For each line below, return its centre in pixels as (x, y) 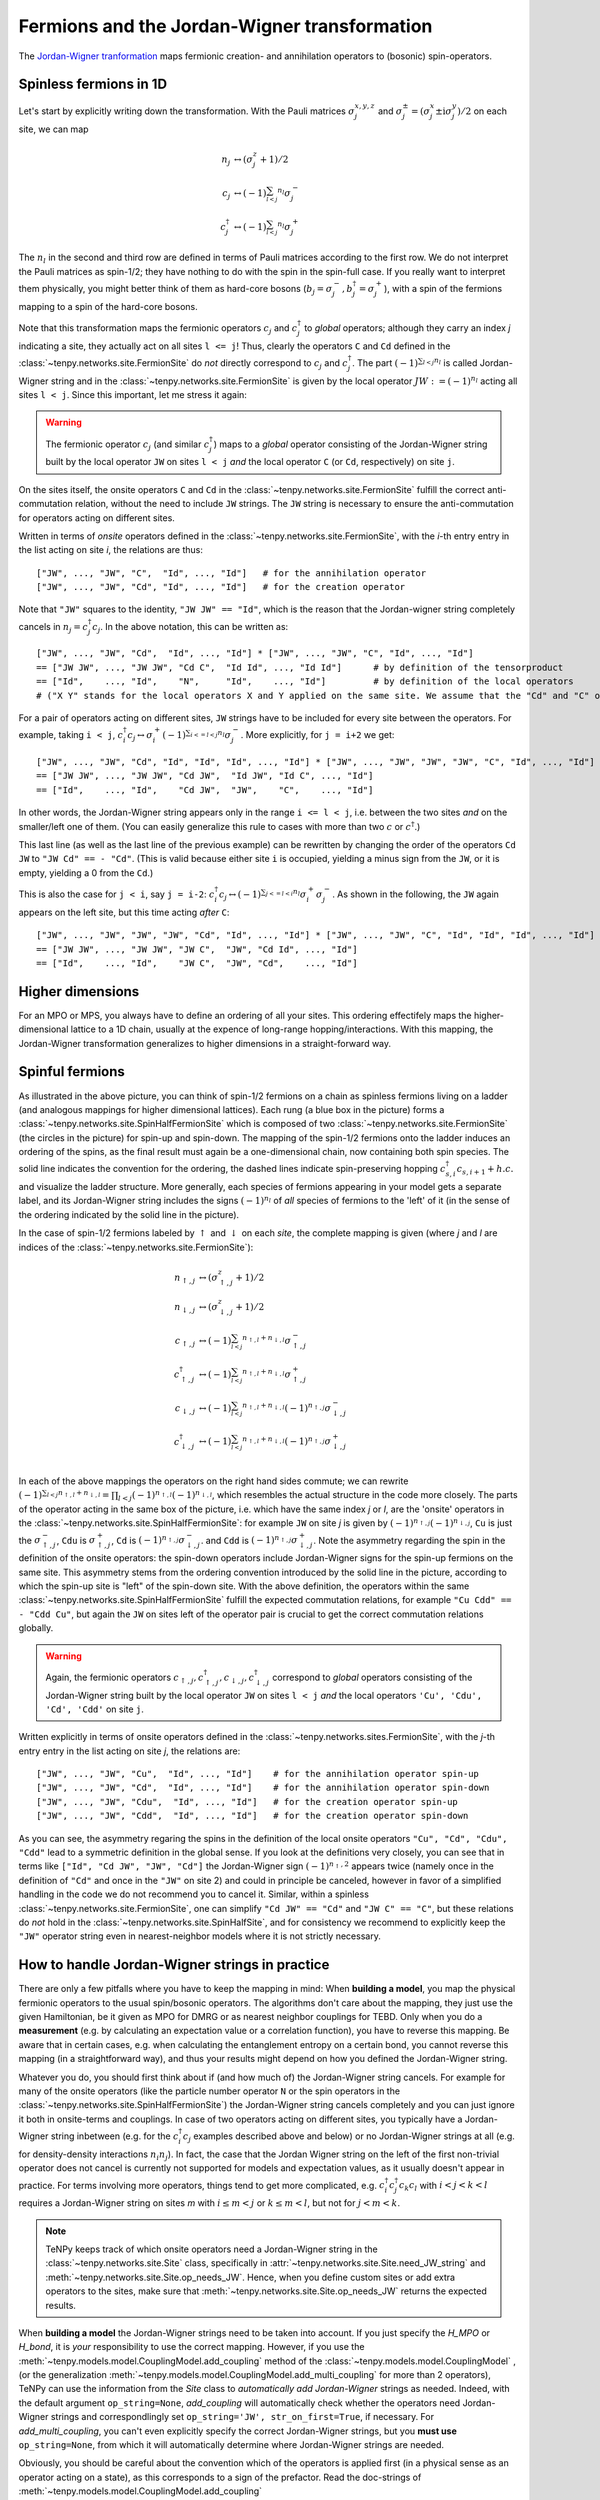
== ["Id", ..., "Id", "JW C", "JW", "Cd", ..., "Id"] (197, 963)
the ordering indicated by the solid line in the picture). (129, 1214)
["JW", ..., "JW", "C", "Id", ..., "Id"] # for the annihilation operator (231, 573)
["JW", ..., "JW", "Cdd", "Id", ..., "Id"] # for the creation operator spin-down (252, 1816)
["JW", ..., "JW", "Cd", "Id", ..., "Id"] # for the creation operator (221, 587)
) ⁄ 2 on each (481, 111)
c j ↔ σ (140, 737)
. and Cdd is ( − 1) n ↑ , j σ (249, 1539)
